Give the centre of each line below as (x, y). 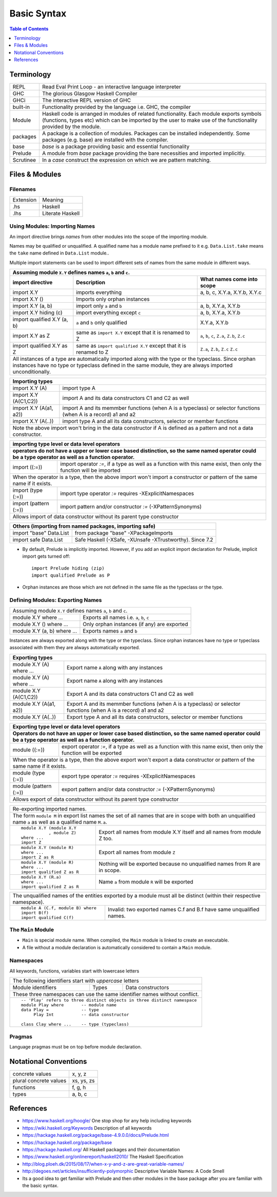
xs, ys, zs (83, 1080)
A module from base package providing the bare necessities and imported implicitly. (144, 153)
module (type (29, 772)
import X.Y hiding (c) (37, 312)
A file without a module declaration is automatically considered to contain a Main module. (117, 947)
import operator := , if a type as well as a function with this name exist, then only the (161, 464)
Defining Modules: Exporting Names (56, 600)
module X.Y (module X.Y (48, 828)
